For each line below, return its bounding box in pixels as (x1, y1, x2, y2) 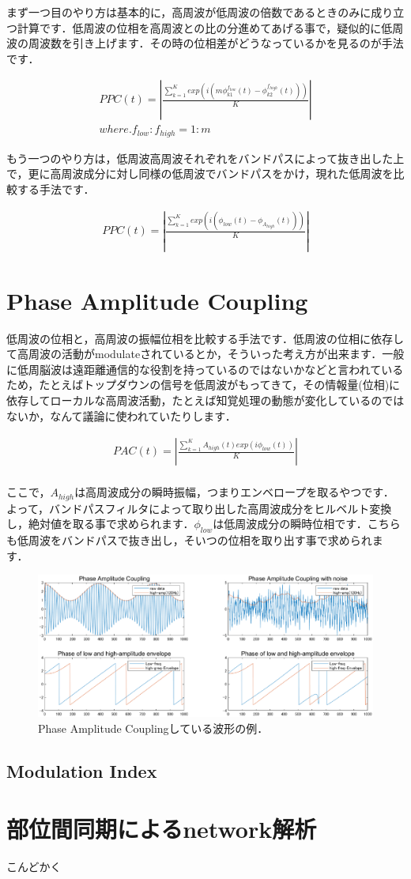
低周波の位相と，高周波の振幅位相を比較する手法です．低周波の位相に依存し (6, 330, 404, 346)
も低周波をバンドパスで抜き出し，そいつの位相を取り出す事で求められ (6, 532, 372, 549)
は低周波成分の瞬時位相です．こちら (213, 515, 401, 532)
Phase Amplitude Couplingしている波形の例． (38, 719, 269, 736)
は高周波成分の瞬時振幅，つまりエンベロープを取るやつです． (74, 484, 394, 500)
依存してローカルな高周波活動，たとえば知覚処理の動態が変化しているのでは (6, 392, 405, 408)
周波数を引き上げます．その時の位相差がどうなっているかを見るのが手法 (28, 35, 404, 51)
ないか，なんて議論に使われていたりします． (6, 407, 236, 424)
